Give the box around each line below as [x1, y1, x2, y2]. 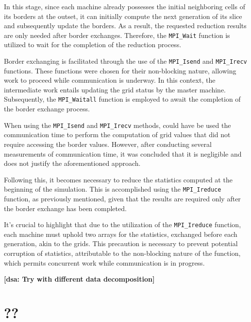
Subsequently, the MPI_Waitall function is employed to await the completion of [4, 94, 241, 104]
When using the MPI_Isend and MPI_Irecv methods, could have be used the [4, 120, 231, 130]
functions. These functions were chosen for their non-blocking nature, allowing [4, 65, 236, 75]
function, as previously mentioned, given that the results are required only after [4, 194, 241, 203]
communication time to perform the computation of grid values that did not [4, 129, 231, 140]
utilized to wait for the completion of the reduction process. [4, 39, 182, 50]
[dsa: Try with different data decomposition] [4, 274, 155, 284]
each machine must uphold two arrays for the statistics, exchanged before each [4, 229, 237, 239]
